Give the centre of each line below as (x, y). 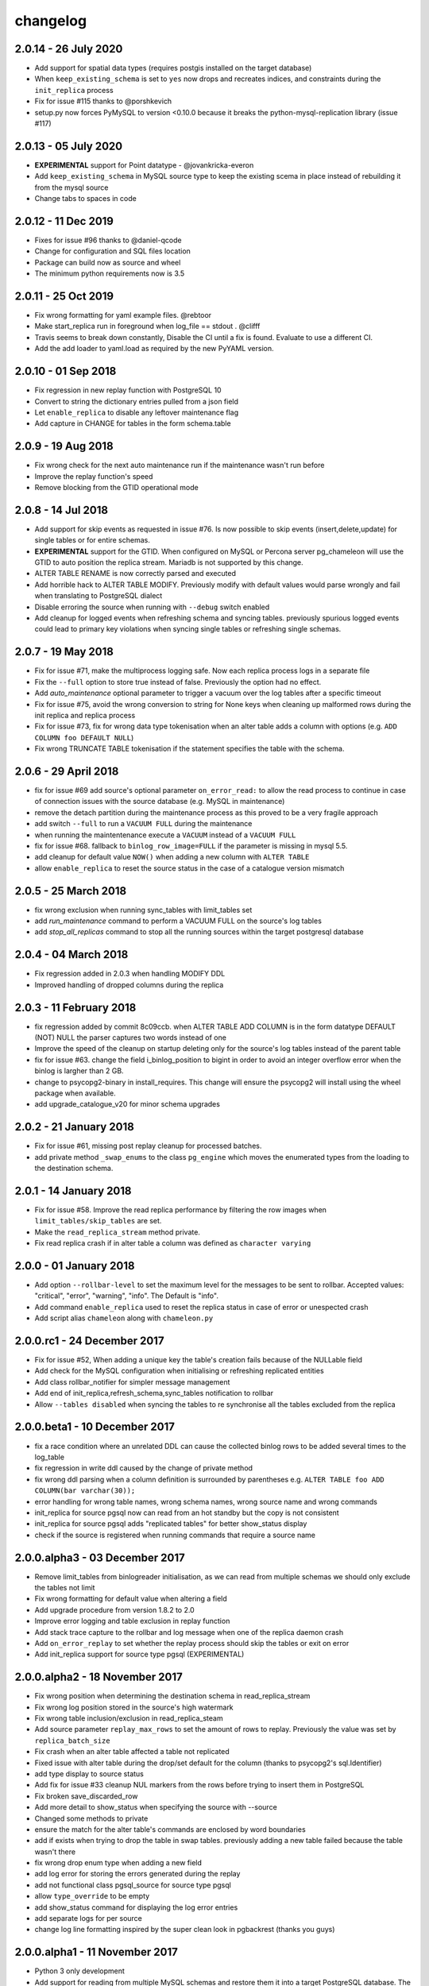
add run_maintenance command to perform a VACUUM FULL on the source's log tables (178, 921)
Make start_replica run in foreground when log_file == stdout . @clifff (147, 326)
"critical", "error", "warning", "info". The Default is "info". (126, 1296)
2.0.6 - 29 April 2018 (67, 771)
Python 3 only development (79, 1971)
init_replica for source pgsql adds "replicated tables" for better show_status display (171, 1524)
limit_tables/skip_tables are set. (98, 1221)
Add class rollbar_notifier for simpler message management (132, 1381)
